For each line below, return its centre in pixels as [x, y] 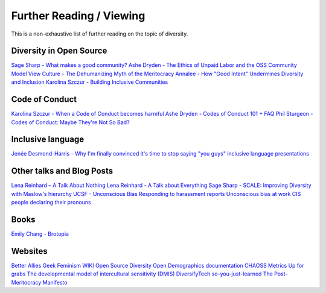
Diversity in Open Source [59, 51]
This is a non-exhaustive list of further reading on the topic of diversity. [100, 34]
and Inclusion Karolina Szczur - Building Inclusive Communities [90, 82]
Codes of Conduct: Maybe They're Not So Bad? [70, 122]
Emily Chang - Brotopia [40, 234]
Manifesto [55, 282]
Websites [29, 251]
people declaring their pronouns [51, 203]
